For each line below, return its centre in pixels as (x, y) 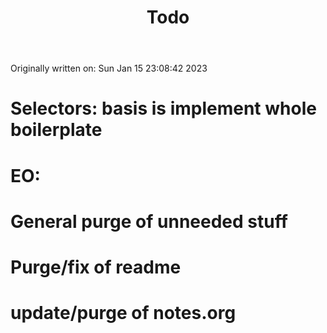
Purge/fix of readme (96, 267)
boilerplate (56, 130)
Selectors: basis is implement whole (163, 108)
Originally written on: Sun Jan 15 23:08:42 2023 (109, 68)
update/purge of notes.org (123, 313)
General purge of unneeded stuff (149, 221)
